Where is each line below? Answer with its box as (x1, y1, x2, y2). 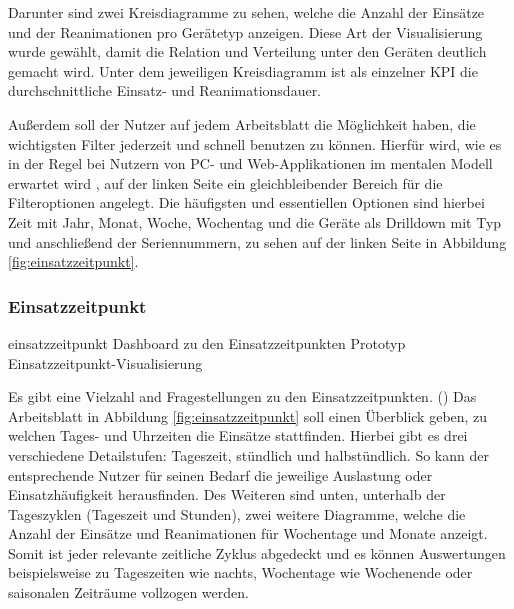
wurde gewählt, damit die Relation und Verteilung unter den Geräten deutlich (8, 41, 487, 62)
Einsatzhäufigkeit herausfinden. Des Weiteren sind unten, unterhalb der (8, 484, 446, 505)
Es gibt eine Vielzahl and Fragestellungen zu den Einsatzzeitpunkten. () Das (8, 386, 477, 407)
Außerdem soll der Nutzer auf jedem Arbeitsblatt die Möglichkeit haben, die (8, 113, 476, 134)
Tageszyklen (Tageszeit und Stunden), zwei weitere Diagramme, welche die (8, 503, 466, 524)
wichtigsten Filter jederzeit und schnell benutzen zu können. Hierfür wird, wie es (8, 133, 502, 154)
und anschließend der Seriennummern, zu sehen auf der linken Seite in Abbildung (8, 231, 507, 252)
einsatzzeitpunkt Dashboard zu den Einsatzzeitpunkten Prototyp (8, 332, 406, 353)
